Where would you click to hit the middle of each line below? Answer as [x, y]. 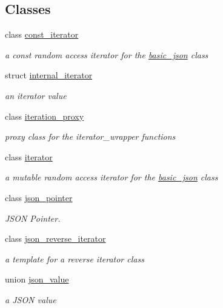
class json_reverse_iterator [55, 238]
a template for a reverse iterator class [75, 258]
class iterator [29, 156]
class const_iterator [42, 34]
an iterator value [36, 95]
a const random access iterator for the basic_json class [107, 54]
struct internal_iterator [49, 75]
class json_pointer [39, 197]
